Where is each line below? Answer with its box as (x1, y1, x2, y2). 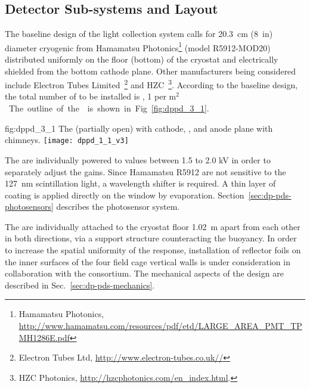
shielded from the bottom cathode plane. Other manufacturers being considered (5, 64, 296, 77)
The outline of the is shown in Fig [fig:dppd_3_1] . (8, 102, 209, 114)
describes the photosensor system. (56, 200, 180, 213)
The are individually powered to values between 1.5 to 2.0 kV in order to (5, 153, 271, 166)
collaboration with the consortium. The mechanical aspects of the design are (5, 267, 284, 280)
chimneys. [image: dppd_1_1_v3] (5, 134, 129, 146)
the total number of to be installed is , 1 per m (5, 90, 176, 103)
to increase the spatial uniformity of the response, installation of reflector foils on (5, 244, 301, 256)
